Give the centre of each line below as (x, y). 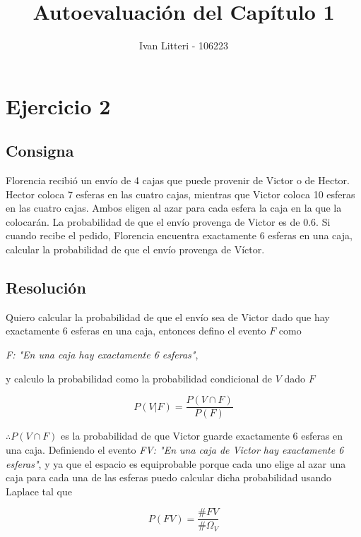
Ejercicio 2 (58, 105)
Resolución (46, 288)
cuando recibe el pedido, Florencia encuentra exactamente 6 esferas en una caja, (179, 235)
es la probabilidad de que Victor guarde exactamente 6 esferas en (202, 436)
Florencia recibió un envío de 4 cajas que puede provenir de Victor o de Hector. (178, 180)
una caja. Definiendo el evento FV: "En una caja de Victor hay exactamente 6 (175, 449)
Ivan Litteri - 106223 (184, 46)
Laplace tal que (39, 491)
